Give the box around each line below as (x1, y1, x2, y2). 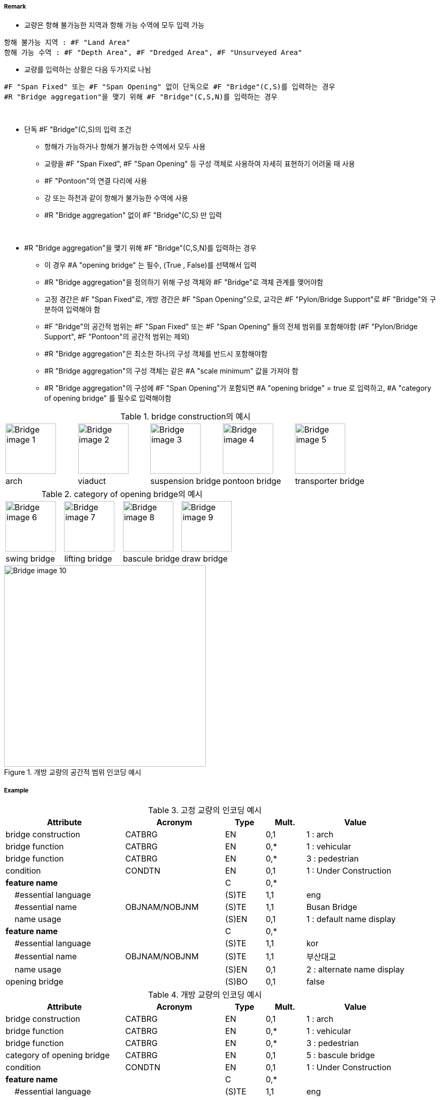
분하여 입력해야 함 (44, 305, 100, 314)
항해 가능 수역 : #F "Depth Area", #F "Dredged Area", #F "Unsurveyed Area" (4, 48, 302, 57)
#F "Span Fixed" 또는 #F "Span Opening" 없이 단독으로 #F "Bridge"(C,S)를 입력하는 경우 (4, 83, 335, 91)
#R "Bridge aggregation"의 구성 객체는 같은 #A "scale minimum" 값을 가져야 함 (44, 366, 298, 376)
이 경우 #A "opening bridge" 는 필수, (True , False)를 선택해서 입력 (44, 261, 257, 270)
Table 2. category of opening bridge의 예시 (41, 489, 203, 500)
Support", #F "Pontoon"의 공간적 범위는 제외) (44, 332, 190, 341)
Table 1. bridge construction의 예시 (120, 411, 250, 422)
